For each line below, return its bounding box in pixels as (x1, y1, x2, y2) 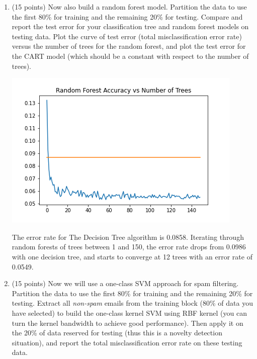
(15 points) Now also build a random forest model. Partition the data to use (12, 2, 247, 12)
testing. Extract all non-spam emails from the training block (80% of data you (12, 298, 253, 308)
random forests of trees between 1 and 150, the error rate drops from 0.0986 (12, 241, 246, 252)
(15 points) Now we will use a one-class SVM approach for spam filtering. (12, 278, 239, 289)
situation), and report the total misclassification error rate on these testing (12, 337, 242, 347)
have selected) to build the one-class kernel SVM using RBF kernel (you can (12, 307, 247, 318)
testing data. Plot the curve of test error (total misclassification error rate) (12, 31, 242, 41)
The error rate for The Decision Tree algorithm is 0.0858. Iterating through (12, 231, 244, 242)
